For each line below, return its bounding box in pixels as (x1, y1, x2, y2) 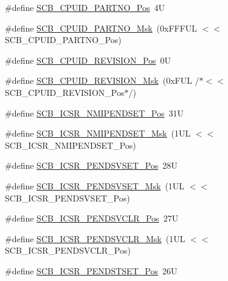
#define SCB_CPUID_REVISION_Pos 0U (5, 53, 171, 66)
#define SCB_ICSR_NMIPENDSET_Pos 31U (5, 106, 184, 119)
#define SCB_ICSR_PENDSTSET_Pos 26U (5, 264, 178, 277)
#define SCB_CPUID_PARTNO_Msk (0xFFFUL (5, 21, 198, 34)
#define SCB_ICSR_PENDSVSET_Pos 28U (5, 159, 178, 172)
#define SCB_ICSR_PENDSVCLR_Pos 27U (5, 212, 179, 225)
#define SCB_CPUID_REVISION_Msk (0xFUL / (5, 74, 199, 87)
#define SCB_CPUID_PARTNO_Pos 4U (5, 1, 165, 13)
